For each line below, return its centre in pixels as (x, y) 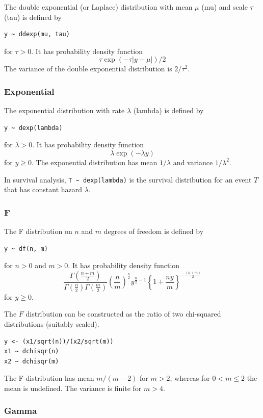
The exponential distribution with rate (64, 110)
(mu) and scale (225, 7)
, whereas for (190, 378)
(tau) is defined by (33, 17)
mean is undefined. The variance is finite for (73, 388)
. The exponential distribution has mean (94, 162)
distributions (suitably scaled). (52, 323)
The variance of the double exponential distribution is (88, 69)
